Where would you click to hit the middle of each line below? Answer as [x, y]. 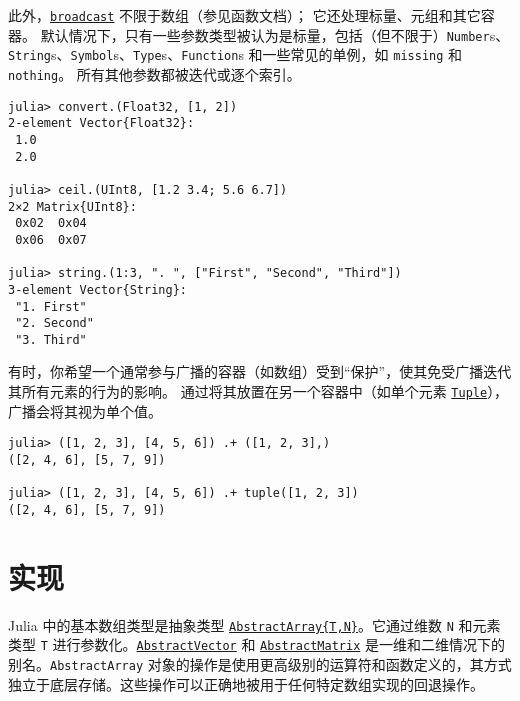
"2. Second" [54, 323]
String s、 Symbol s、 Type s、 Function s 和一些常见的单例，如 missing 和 [235, 54]
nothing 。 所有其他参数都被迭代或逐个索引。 [154, 73]
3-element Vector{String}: [97, 289]
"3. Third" [51, 339]
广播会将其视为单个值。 [85, 410]
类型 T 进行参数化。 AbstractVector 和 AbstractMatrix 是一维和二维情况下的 [256, 644]
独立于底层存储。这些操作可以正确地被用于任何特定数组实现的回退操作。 [246, 683]
